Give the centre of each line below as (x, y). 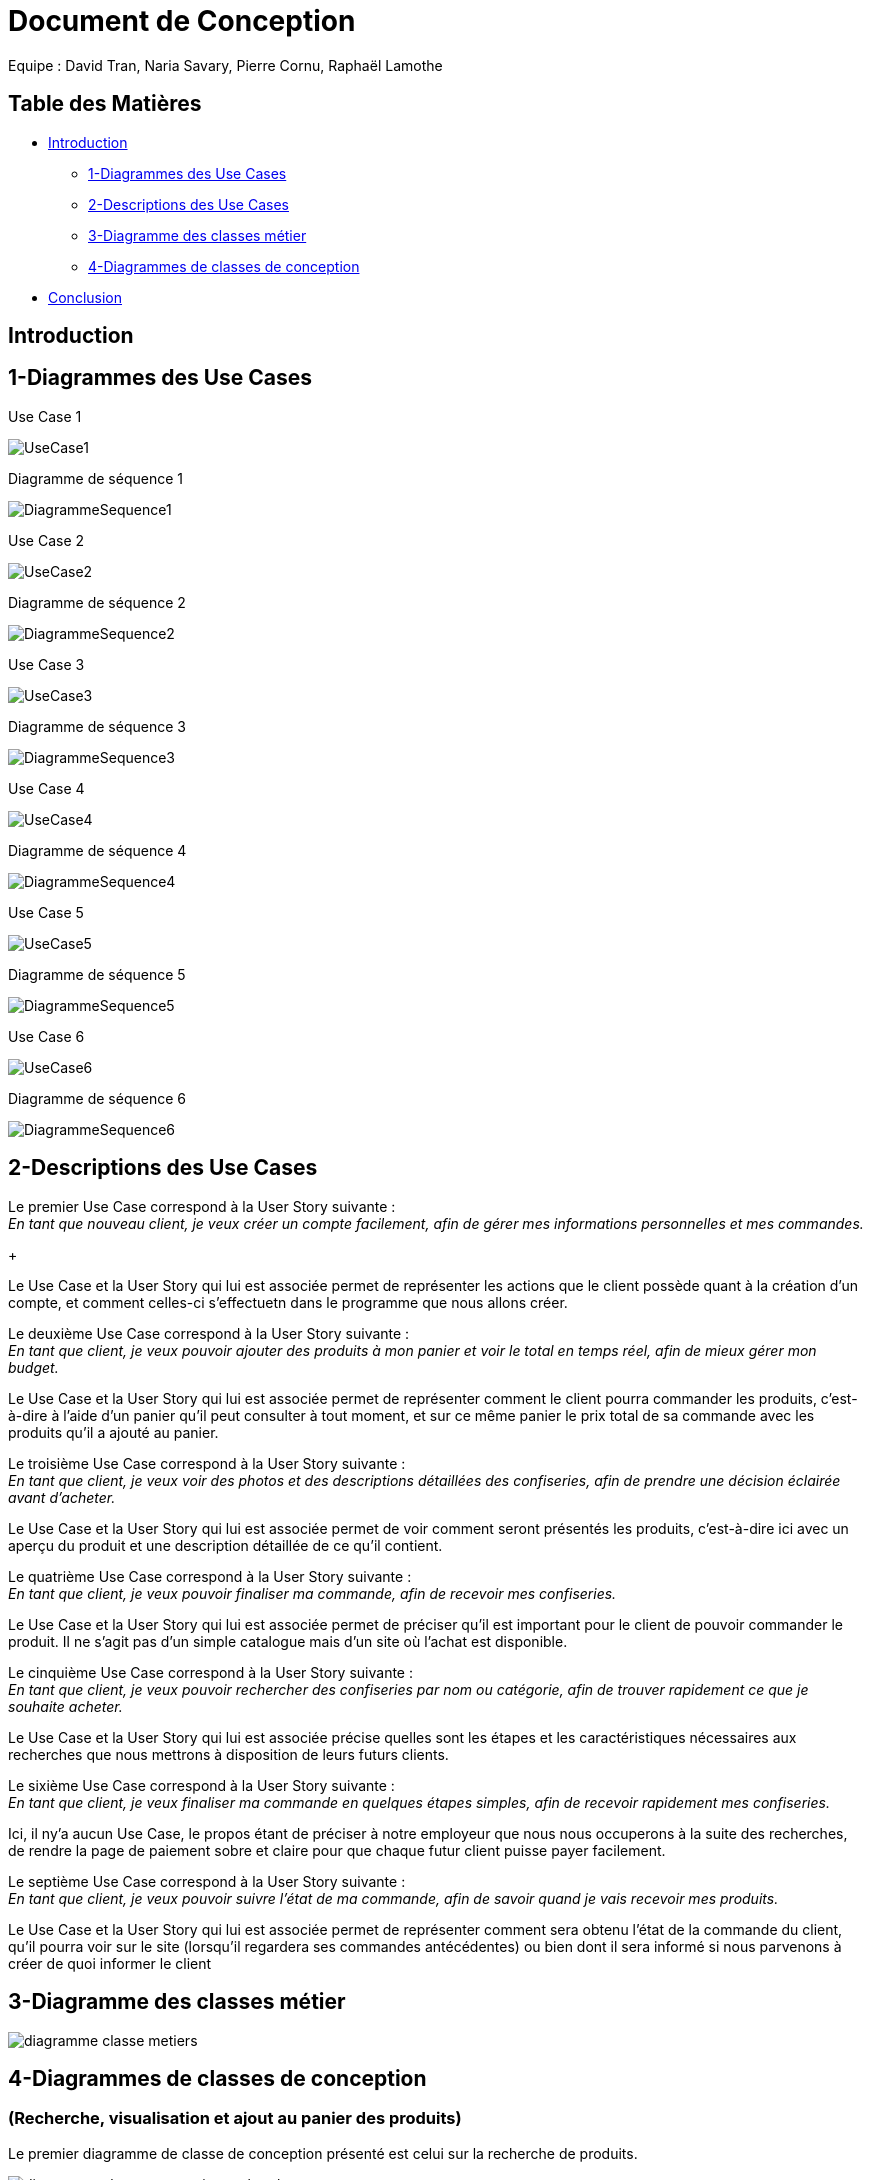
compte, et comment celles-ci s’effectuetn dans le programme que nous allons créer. (288, 1302)
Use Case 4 (46, 788)
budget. (33, 1367)
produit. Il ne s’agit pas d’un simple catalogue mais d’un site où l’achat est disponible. (288, 1641)
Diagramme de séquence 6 (97, 1098)
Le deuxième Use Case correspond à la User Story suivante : (209, 1333)
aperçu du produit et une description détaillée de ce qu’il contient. (225, 1545)
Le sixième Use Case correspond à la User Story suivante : (201, 1785)
